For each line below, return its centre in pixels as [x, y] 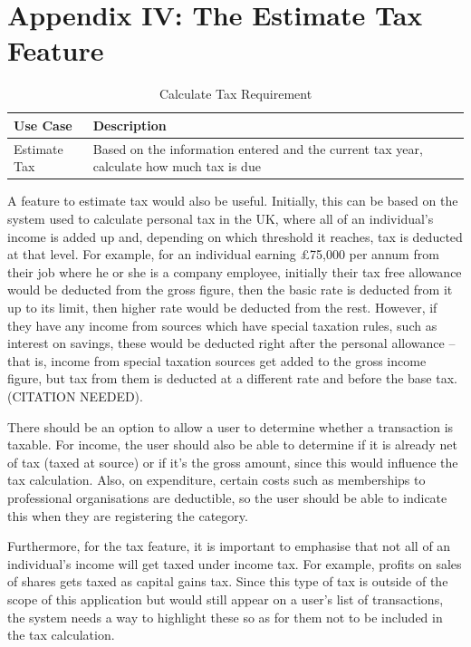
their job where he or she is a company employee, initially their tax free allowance [235, 271]
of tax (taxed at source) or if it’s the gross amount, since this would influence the [233, 462]
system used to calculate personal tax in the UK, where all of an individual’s [221, 219]
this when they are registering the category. [128, 515]
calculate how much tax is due [177, 166]
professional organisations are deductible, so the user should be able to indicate [227, 497]
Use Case [43, 125]
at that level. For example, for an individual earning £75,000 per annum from [223, 254]
